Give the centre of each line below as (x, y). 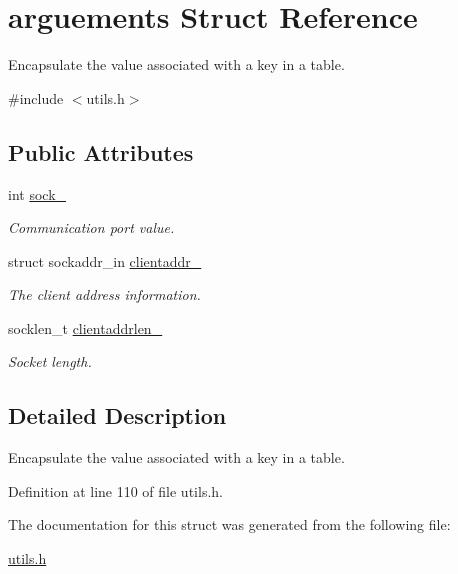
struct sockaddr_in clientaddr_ (105, 260)
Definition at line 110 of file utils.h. (115, 490)
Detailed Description (117, 415)
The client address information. (104, 294)
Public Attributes (101, 151)
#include (36, 97)
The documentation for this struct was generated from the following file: (229, 524)
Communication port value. (91, 227)
